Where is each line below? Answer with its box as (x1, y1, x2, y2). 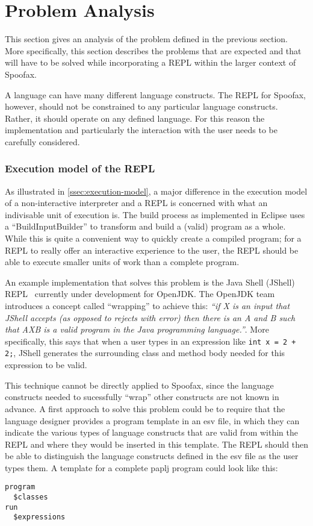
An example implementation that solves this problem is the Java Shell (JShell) (5, 275, 295, 288)
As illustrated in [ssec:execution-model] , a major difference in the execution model (5, 184, 308, 197)
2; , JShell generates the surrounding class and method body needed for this (5, 346, 285, 359)
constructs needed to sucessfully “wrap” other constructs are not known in (5, 390, 279, 403)
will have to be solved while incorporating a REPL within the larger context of (5, 56, 296, 69)
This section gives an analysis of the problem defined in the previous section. (5, 33, 288, 45)
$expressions (13, 513, 66, 522)
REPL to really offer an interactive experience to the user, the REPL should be (5, 243, 299, 256)
